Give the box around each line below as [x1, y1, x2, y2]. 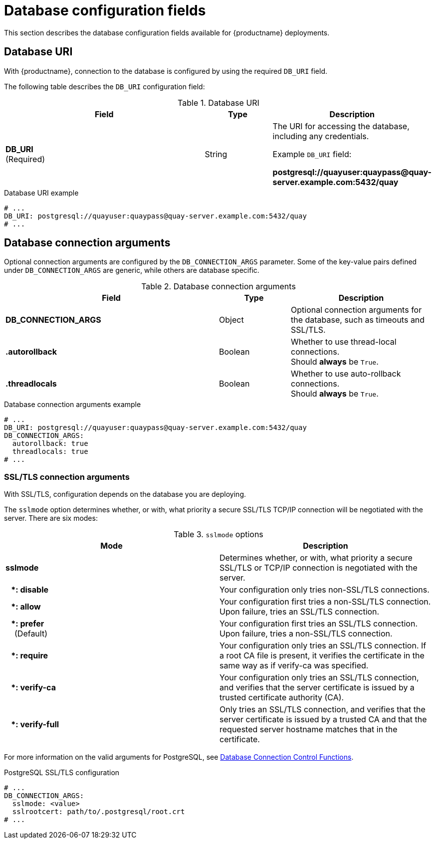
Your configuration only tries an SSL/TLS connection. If [219, 640, 427, 651]
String [205, 149, 227, 159]
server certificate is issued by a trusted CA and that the [219, 714, 427, 725]
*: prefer [11, 619, 44, 629]
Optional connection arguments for [290, 305, 422, 315]
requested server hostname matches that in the [219, 724, 398, 735]
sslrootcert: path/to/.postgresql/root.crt [12, 808, 185, 816]
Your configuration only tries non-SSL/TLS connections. [219, 585, 430, 595]
